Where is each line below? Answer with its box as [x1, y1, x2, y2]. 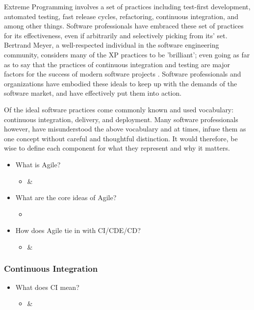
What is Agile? [15, 159, 61, 169]
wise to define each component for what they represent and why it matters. [4, 143, 230, 153]
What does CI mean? [15, 282, 79, 292]
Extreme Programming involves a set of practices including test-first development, [4, 1, 251, 11]
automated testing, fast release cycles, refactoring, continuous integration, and [4, 11, 239, 21]
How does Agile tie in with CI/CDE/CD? [15, 225, 141, 235]
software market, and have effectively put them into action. [4, 88, 182, 98]
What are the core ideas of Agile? [15, 192, 117, 203]
